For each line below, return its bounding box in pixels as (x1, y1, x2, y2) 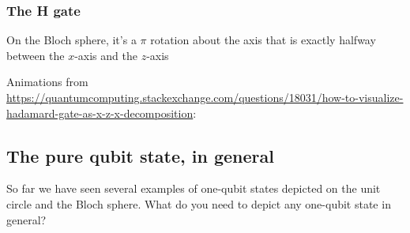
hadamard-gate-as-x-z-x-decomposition (6, 104, 194, 121)
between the (6, 47, 65, 63)
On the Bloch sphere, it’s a (6, 32, 137, 48)
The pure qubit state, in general (6, 143, 274, 167)
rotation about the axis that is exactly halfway (150, 32, 376, 48)
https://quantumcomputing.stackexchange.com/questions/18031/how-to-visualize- (6, 89, 404, 105)
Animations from (6, 73, 88, 90)
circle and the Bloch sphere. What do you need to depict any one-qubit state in (6, 195, 391, 212)
